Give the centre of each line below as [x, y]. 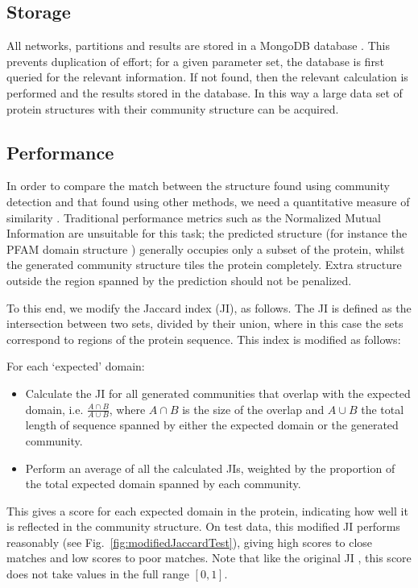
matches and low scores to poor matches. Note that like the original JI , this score [209, 558]
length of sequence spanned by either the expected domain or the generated [212, 425]
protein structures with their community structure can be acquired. [173, 108]
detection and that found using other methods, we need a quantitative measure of [208, 201]
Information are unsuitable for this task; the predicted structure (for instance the [207, 233]
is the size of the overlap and [253, 409]
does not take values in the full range [98, 574]
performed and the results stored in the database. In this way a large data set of [205, 92]
